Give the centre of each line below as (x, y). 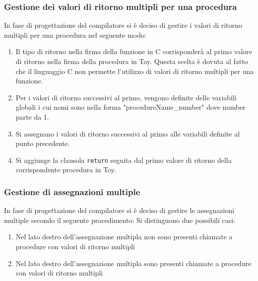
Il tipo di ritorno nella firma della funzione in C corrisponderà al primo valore (134, 51)
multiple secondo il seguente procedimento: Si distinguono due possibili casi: (120, 220)
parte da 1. (32, 116)
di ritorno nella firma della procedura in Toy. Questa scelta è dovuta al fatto (132, 61)
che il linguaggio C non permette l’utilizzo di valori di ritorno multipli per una (135, 71)
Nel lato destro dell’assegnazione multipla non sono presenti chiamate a (124, 237)
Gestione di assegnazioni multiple (72, 191)
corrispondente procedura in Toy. (66, 170)
